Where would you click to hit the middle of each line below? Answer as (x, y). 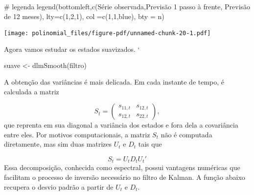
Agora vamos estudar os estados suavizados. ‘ (72, 49)
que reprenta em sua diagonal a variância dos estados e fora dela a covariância (121, 125)
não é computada (186, 134)
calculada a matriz (32, 91)
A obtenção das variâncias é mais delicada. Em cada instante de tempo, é (114, 82)
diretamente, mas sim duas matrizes (58, 144)
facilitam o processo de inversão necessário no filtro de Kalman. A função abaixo (125, 177)
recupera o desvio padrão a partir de (59, 186)
